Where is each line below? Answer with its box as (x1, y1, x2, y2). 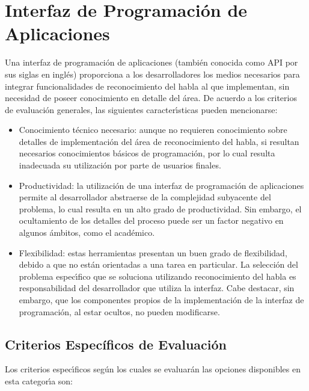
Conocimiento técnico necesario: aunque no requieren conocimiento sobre (19, 123, 287, 136)
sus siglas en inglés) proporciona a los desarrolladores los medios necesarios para (5, 67, 300, 80)
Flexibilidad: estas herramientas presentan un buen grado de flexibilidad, (19, 246, 287, 259)
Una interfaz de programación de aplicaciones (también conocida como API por (5, 56, 298, 69)
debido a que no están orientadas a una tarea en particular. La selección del (19, 258, 298, 271)
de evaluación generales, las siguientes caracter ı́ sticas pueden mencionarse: (5, 103, 278, 115)
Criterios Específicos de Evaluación (5, 334, 227, 353)
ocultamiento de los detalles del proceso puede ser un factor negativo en (19, 214, 284, 227)
